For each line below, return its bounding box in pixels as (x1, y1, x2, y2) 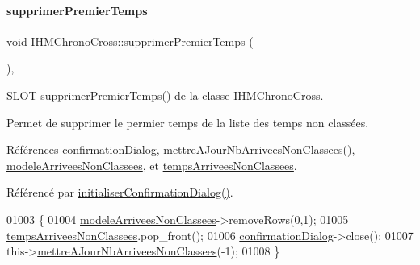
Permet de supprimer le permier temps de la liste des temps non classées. (6, 114, 369, 130)
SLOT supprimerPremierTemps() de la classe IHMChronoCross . (6, 86, 324, 103)
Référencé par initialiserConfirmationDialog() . (6, 184, 233, 201)
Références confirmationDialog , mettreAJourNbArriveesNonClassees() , (6, 141, 355, 158)
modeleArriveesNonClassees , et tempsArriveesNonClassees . (6, 156, 297, 173)
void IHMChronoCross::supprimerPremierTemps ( (6, 32, 254, 49)
